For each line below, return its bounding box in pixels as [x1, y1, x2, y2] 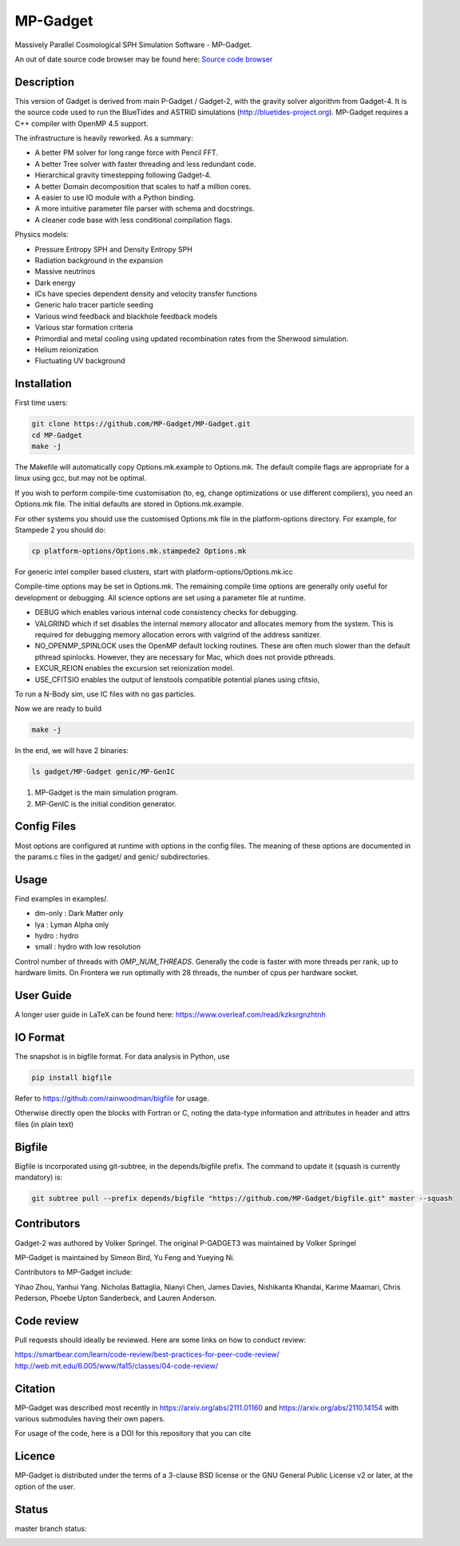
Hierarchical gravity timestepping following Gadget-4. [34, 170, 212, 180]
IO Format [14, 1030, 65, 1044]
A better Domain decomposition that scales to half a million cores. [34, 181, 252, 191]
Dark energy [34, 278, 76, 287]
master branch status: [14, 1524, 87, 1533]
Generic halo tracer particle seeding [34, 300, 153, 310]
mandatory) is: [14, 1172, 63, 1182]
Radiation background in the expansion [34, 256, 164, 265]
